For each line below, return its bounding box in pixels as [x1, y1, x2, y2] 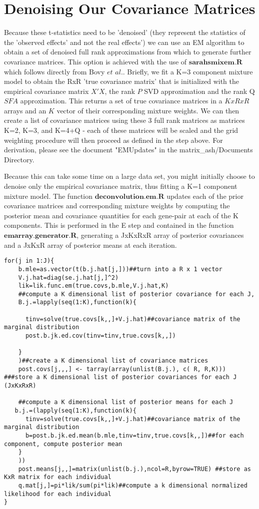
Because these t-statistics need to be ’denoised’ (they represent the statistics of [4, 27, 245, 37]
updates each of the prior [166, 190, 243, 201]
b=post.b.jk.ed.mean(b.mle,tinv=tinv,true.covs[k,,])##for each [25, 432, 244, 439]
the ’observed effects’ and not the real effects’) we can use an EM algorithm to [4, 36, 244, 47]
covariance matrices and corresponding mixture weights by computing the [4, 200, 230, 211]
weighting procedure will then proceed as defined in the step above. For [4, 134, 223, 145]
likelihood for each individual [4, 490, 111, 498]
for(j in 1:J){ [4, 257, 54, 265]
